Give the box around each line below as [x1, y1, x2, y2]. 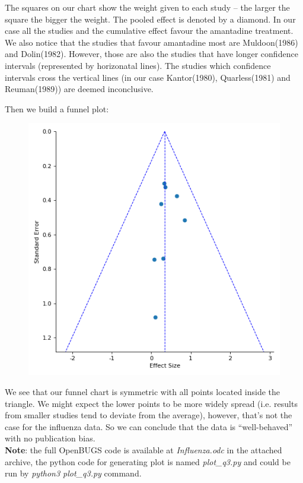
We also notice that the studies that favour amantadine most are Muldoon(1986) [5, 36, 298, 48]
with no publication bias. [5, 432, 95, 444]
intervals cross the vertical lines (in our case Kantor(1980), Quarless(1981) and [5, 71, 291, 83]
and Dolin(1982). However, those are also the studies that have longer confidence [5, 48, 298, 60]
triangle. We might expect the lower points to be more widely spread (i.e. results [5, 397, 298, 409]
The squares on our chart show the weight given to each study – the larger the [5, 1, 290, 13]
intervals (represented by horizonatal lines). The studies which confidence [5, 59, 271, 71]
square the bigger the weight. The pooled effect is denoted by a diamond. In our [5, 12, 296, 25]
